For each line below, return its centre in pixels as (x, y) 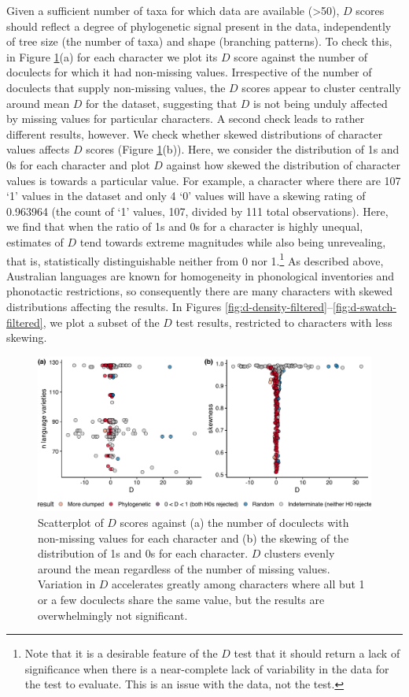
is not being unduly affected (321, 103)
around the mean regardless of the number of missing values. (184, 568)
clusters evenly (300, 553)
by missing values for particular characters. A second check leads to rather (186, 119)
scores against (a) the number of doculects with (234, 522)
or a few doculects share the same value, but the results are (181, 599)
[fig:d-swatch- (365, 306)
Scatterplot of (71, 522)
